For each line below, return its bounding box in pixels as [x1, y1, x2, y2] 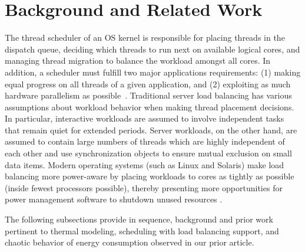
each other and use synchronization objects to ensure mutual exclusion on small [5, 147, 292, 159]
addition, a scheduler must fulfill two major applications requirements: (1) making [5, 66, 301, 78]
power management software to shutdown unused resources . [5, 193, 223, 205]
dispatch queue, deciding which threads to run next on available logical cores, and [5, 42, 300, 55]
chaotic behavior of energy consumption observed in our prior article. [5, 236, 254, 248]
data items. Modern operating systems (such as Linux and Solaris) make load [5, 158, 284, 171]
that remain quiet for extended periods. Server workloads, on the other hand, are [5, 123, 297, 136]
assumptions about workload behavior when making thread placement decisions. [5, 100, 294, 113]
